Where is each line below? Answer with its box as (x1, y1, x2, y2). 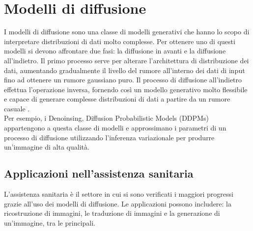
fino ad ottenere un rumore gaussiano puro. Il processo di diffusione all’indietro (4, 75, 242, 85)
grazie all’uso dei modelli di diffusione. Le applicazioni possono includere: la (4, 198, 231, 208)
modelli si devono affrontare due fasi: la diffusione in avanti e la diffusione (4, 46, 226, 56)
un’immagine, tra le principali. (4, 217, 96, 228)
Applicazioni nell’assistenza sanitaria (4, 166, 194, 181)
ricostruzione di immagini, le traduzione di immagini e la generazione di (4, 208, 220, 218)
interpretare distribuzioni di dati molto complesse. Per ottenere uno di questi (4, 36, 235, 46)
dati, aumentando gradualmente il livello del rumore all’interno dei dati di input (4, 65, 245, 75)
